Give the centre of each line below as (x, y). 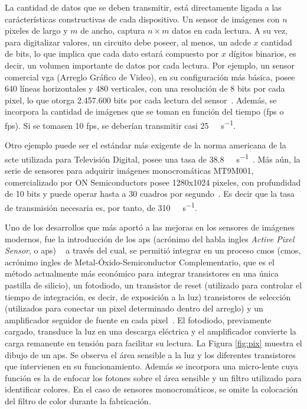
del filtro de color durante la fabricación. (78, 400)
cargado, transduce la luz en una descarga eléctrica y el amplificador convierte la (151, 331)
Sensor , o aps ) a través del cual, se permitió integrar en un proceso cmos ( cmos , (153, 250)
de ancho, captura (113, 30)
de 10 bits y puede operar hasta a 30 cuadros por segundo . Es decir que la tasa (150, 194)
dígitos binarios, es (262, 53)
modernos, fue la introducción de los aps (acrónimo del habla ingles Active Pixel (150, 238)
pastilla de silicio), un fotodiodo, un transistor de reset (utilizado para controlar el (153, 285)
